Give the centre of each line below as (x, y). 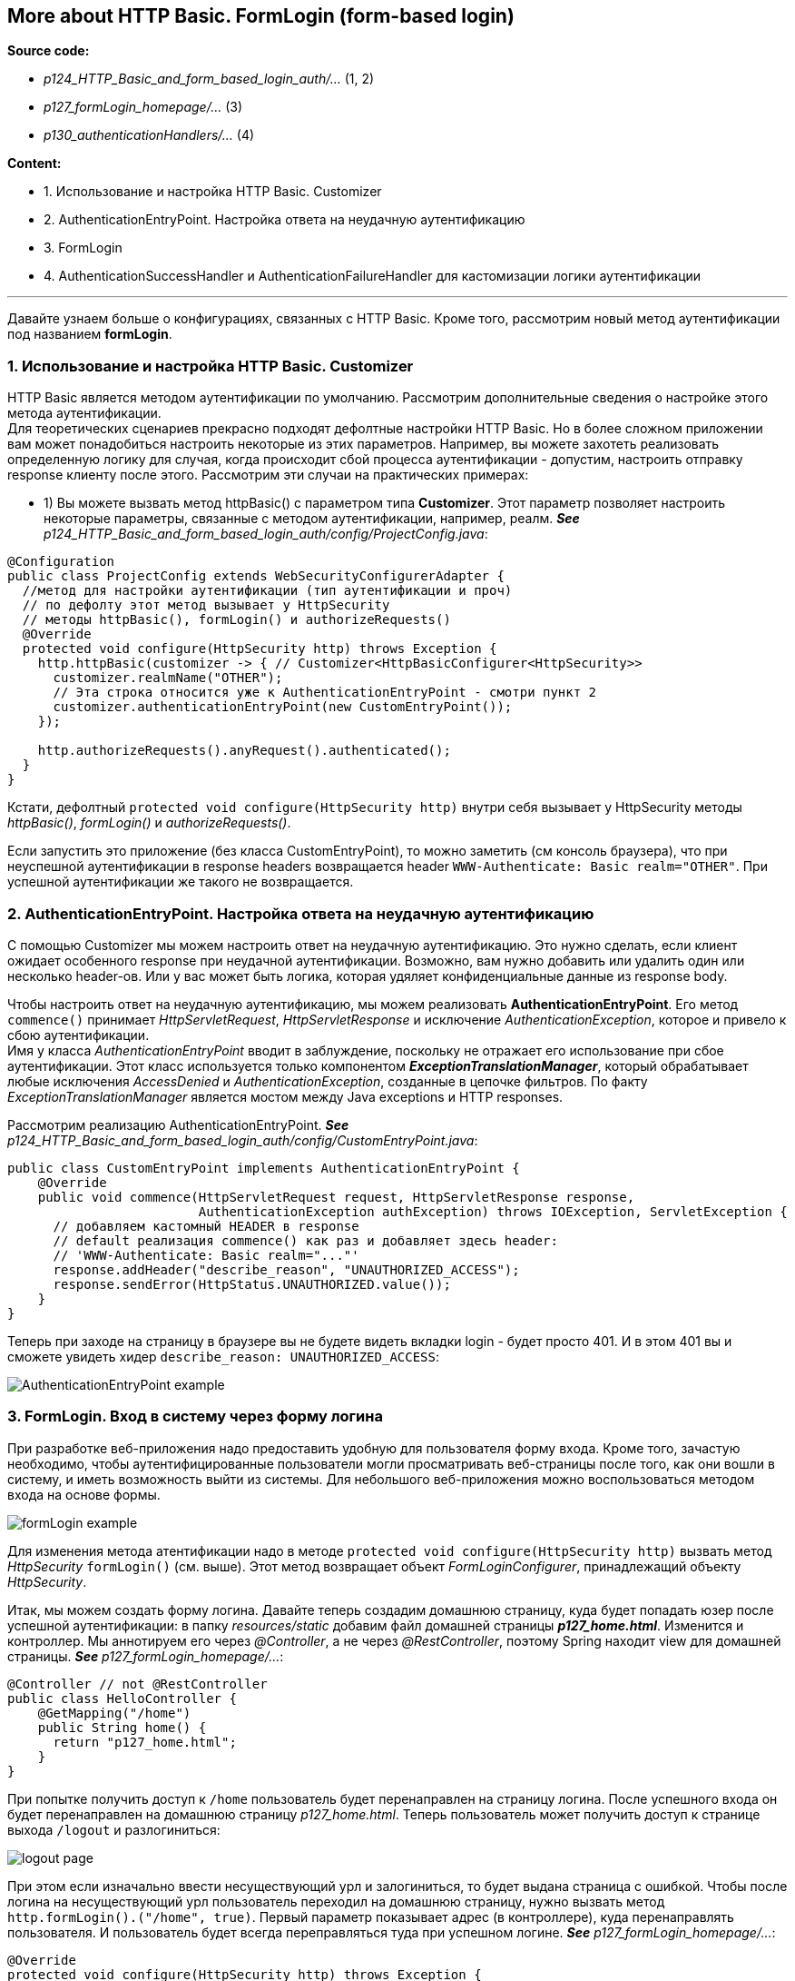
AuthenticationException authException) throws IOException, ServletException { (493, 1211)
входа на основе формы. (84, 1494)
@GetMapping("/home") (114, 1713)
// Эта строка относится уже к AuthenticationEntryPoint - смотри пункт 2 (325, 693)
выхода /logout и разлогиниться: (114, 1829)
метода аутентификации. (84, 413)
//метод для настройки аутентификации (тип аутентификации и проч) (267, 591)
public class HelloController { (122, 1698)
